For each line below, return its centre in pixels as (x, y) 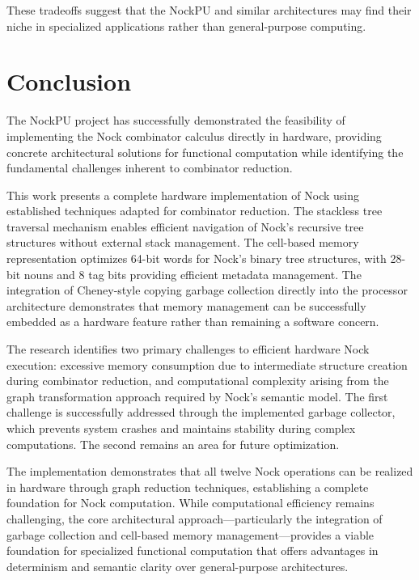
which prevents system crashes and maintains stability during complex (181, 428)
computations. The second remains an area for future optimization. (173, 444)
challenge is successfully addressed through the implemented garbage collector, (201, 412)
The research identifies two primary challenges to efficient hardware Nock (188, 349)
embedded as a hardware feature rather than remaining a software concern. (193, 322)
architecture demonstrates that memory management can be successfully (186, 305)
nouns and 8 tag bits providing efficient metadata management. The (193, 274)
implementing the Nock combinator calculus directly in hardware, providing (194, 135)
